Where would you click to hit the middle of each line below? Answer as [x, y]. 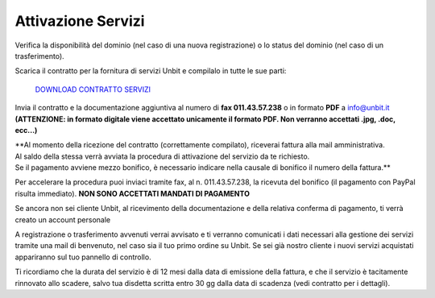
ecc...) [26, 130]
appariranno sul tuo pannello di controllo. [83, 257]
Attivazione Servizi [80, 21]
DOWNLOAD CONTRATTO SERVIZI [93, 89]
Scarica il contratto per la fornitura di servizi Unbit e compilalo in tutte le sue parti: [151, 71]
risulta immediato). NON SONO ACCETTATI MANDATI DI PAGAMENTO [132, 193]
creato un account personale [63, 219]
